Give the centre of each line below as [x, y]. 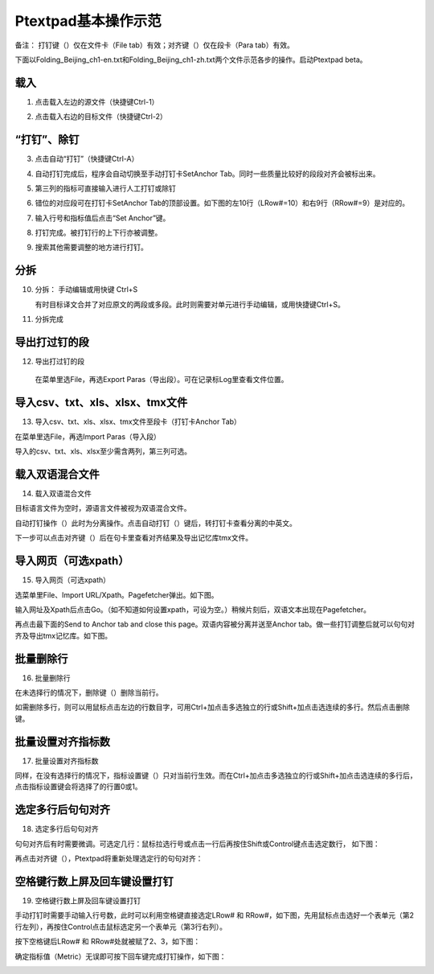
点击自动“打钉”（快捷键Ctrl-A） [87, 159]
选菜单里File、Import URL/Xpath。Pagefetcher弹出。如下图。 [117, 594]
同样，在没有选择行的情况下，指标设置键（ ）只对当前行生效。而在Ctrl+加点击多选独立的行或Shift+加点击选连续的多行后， [216, 775]
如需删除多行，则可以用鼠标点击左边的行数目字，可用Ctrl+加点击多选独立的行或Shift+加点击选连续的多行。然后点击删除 [212, 707]
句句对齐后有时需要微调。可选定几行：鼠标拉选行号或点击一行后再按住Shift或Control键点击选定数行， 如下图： [198, 844]
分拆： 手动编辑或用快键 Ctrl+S [86, 290]
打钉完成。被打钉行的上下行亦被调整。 [98, 232]
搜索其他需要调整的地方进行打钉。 [91, 247]
